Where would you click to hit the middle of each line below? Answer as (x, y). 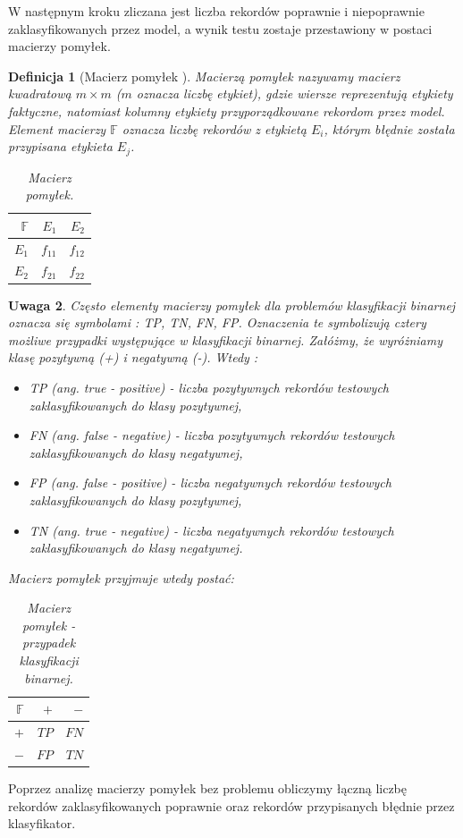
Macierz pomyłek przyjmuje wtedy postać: (121, 577)
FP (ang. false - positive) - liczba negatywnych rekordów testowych (210, 482)
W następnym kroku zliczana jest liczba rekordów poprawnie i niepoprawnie (216, 11)
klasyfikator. (42, 823)
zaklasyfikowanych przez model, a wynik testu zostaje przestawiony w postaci (220, 28)
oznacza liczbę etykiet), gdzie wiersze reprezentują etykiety (295, 93)
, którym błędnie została (389, 128)
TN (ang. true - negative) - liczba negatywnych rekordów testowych (211, 530)
